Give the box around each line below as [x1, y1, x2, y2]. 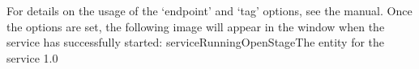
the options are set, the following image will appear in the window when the [6, 18, 385, 34]
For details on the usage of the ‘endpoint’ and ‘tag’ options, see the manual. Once [6, 2, 413, 18]
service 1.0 [6, 49, 58, 66]
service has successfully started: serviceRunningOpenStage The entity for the [6, 34, 385, 51]
